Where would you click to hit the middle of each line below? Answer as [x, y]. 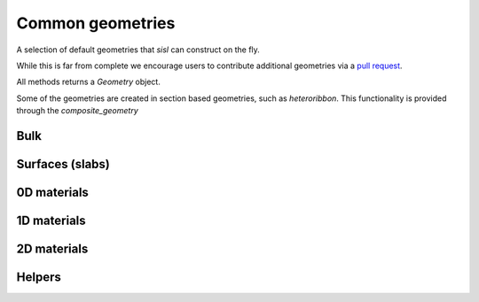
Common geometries [96, 23]
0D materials [52, 192]
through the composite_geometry [78, 111]
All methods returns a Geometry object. [89, 82]
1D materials [51, 220]
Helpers [39, 277]
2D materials [52, 248]
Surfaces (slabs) [63, 164]
